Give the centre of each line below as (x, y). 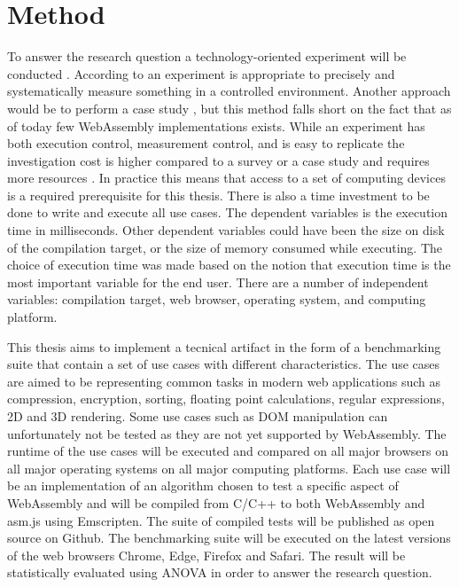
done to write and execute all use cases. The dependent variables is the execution (228, 212)
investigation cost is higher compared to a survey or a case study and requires (218, 160)
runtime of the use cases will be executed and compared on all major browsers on (228, 451)
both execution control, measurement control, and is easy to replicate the (206, 143)
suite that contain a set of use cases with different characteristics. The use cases (224, 364)
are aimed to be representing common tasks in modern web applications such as (224, 381)
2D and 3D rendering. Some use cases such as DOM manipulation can (198, 416)
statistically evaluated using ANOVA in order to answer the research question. (220, 572)
